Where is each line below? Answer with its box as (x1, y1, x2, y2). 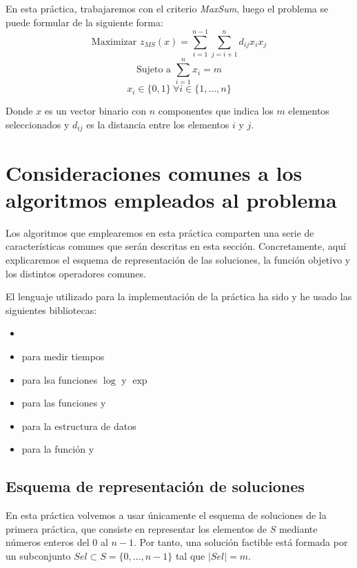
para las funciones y (21, 395, 106, 410)
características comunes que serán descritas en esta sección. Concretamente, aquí (6, 239, 346, 253)
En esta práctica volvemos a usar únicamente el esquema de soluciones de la (6, 508, 327, 522)
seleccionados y (6, 117, 70, 132)
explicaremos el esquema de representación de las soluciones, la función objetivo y (6, 252, 351, 266)
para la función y (21, 442, 94, 456)
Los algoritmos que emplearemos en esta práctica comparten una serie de (6, 225, 314, 239)
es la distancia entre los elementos (86, 117, 229, 132)
